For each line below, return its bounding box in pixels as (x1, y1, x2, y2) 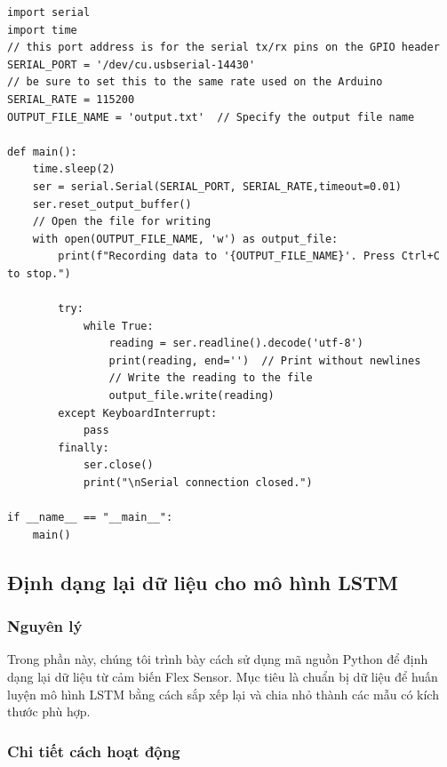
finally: (58, 441, 109, 454)
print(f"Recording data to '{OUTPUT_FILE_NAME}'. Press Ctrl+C (58, 250, 440, 263)
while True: (83, 319, 154, 332)
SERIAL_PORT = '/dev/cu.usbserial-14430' (7, 58, 256, 71)
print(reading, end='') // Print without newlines (108, 354, 421, 367)
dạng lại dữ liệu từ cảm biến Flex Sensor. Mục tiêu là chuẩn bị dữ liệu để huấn (7, 667, 438, 685)
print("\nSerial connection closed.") (83, 476, 313, 490)
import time (7, 23, 77, 36)
